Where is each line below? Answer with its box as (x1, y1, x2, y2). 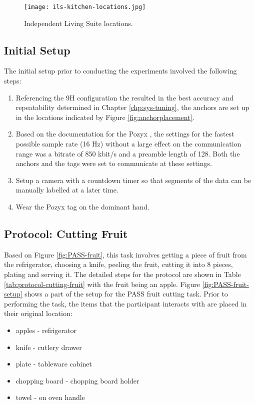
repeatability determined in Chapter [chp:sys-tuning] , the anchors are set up (15, 102, 249, 112)
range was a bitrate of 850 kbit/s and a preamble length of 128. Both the (15, 148, 240, 158)
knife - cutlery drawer (15, 341, 82, 352)
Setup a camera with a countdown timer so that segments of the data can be (15, 174, 251, 185)
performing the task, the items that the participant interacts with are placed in (4, 298, 247, 308)
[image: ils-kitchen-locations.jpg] (24, 3, 146, 10)
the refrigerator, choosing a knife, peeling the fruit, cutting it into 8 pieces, (4, 259, 233, 269)
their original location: (4, 308, 72, 318)
